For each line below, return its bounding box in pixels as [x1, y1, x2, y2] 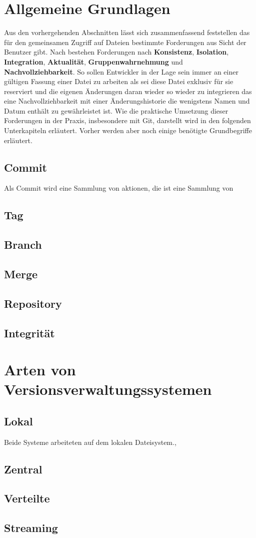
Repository [4, 295, 62, 311]
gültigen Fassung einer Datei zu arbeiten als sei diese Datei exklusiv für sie [4, 76, 233, 87]
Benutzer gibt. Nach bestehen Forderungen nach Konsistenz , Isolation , [4, 47, 229, 57]
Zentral [4, 461, 42, 476]
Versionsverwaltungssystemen [4, 379, 212, 399]
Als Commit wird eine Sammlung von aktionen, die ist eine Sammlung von [4, 183, 233, 193]
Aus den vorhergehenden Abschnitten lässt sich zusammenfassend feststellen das [4, 27, 250, 38]
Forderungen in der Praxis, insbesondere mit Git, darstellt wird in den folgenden [4, 115, 251, 126]
